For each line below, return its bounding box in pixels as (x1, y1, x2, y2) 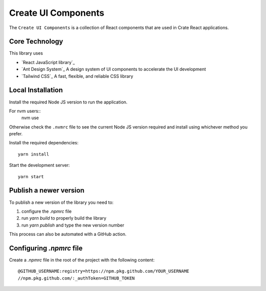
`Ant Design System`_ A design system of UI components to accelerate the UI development (21, 66, 206, 72)
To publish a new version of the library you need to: (9, 199, 114, 205)
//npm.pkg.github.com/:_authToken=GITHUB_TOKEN (18, 275, 135, 281)
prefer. (9, 131, 23, 137)
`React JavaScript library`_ (21, 59, 75, 65)
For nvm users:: (9, 108, 41, 114)
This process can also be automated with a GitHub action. (9, 231, 127, 237)
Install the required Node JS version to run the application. (9, 99, 128, 105)
